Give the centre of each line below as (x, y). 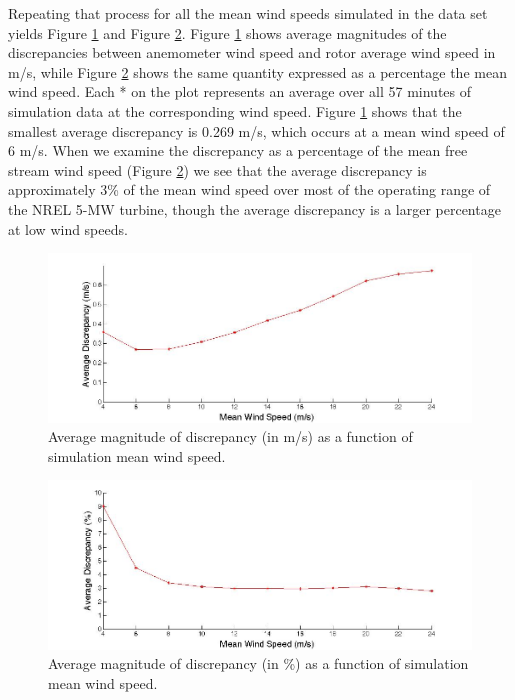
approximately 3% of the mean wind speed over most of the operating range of (249, 189)
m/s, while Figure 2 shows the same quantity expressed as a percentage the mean (257, 71)
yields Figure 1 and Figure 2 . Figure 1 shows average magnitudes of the (227, 32)
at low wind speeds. (68, 228)
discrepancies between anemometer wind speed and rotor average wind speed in (252, 52)
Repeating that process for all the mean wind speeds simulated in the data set (248, 13)
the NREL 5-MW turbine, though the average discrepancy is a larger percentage (254, 208)
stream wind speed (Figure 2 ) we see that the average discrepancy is (217, 169)
